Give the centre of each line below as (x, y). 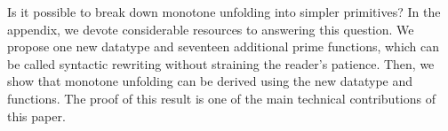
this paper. (36, 116)
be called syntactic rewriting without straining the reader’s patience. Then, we (221, 63)
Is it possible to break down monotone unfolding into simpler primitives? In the (224, 12)
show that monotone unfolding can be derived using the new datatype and (210, 81)
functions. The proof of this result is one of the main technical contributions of (221, 98)
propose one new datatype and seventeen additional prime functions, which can (224, 46)
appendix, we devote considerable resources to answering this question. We (211, 29)
